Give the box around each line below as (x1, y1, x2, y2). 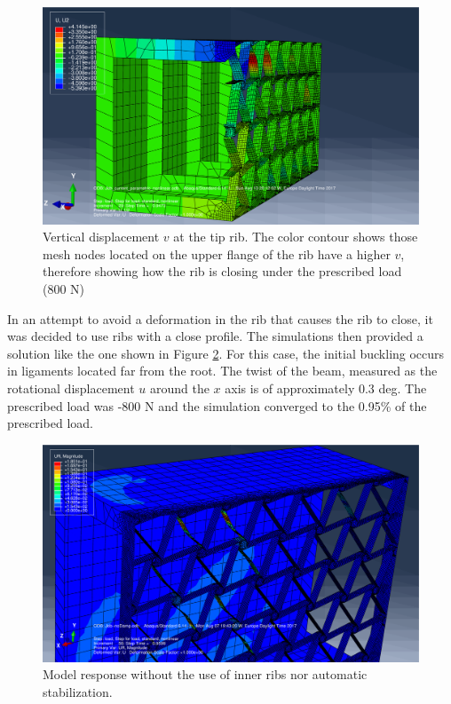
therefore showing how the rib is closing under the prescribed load (43, 262, 402, 281)
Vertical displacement (43, 227, 160, 246)
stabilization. (43, 682, 113, 700)
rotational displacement (7, 379, 135, 398)
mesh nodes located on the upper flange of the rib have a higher (43, 244, 391, 263)
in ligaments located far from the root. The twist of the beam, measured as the (7, 361, 438, 380)
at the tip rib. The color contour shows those (173, 227, 418, 246)
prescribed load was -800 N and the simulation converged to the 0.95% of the (7, 396, 427, 415)
